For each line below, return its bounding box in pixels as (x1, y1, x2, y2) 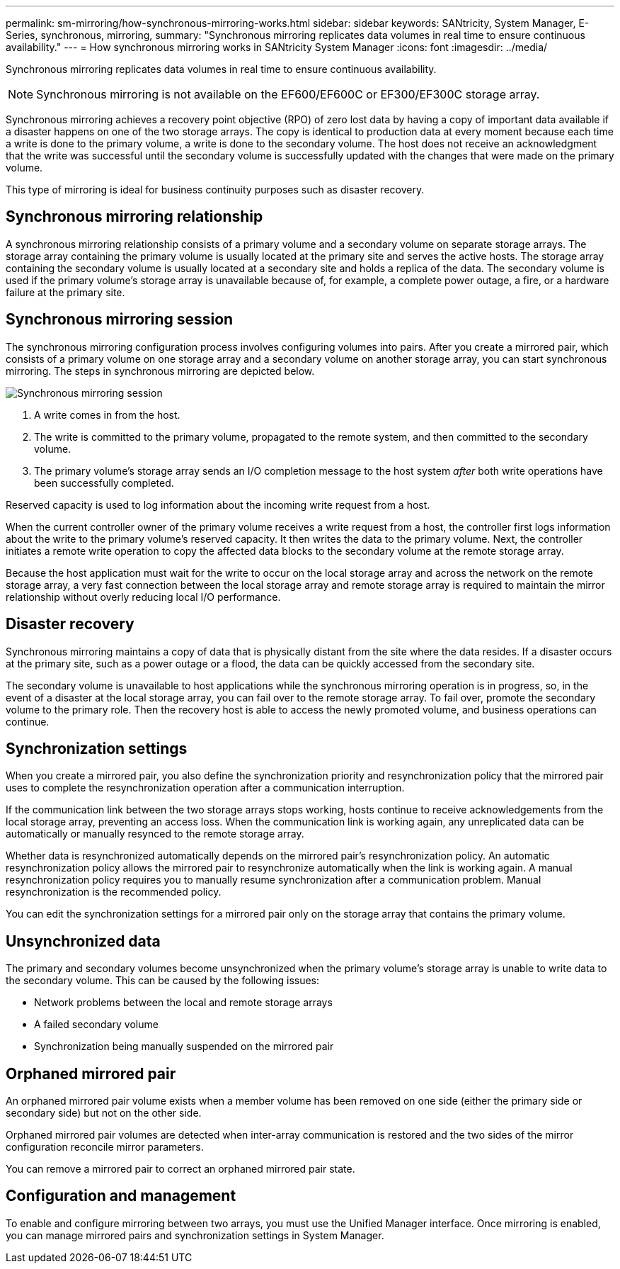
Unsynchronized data (6, 932, 161, 950)
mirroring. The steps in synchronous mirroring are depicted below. (6, 364, 315, 377)
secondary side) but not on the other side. (6, 1107, 202, 1119)
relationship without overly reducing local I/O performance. (6, 590, 281, 603)
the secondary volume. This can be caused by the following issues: (6, 974, 320, 987)
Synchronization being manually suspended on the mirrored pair (34, 1040, 334, 1053)
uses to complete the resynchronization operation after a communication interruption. (6, 782, 405, 794)
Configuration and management (6, 1187, 236, 1205)
